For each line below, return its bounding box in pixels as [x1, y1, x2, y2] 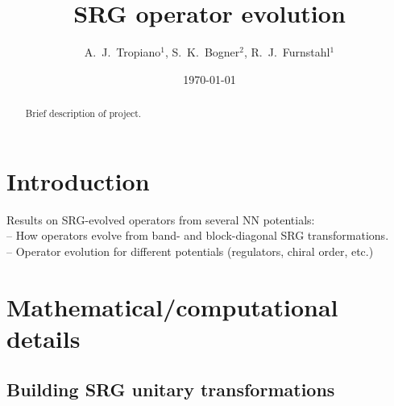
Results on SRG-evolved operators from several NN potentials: [6, 211, 315, 228]
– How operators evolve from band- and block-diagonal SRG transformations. [6, 227, 389, 244]
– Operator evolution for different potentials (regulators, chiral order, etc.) [6, 242, 374, 259]
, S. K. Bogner [164, 44, 240, 61]
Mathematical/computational [6, 290, 338, 323]
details [6, 321, 81, 354]
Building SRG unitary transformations [6, 377, 335, 402]
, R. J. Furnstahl [243, 44, 330, 61]
